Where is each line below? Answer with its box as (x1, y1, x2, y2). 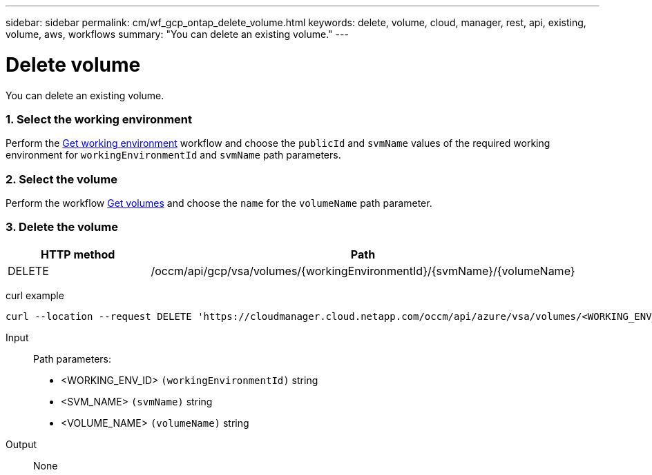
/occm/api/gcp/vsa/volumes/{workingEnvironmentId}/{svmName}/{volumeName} (151, 263, 575, 278)
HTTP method (41, 247, 115, 261)
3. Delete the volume (6, 220, 118, 234)
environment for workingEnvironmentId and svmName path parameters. (6, 149, 341, 161)
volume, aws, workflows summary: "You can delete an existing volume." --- (6, 28, 349, 40)
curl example (6, 289, 64, 301)
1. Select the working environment (6, 112, 193, 126)
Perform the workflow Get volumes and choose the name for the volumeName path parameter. (6, 197, 432, 209)
